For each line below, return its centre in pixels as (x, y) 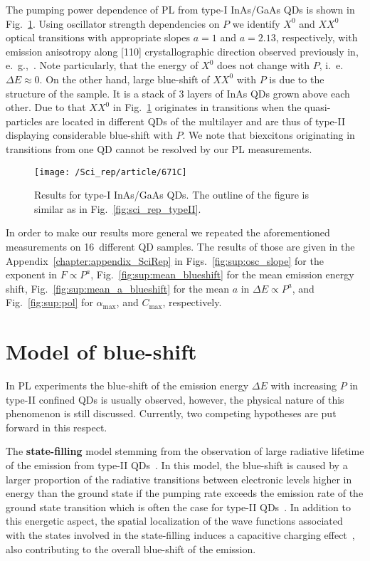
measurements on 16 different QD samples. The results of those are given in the (180, 246)
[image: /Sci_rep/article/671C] (111, 172)
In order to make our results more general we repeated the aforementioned (168, 232)
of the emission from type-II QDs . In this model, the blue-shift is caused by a (177, 465)
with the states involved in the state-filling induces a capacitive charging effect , (180, 535)
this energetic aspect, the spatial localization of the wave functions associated (174, 521)
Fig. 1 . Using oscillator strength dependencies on (113, 23)
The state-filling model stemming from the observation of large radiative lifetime (185, 451)
